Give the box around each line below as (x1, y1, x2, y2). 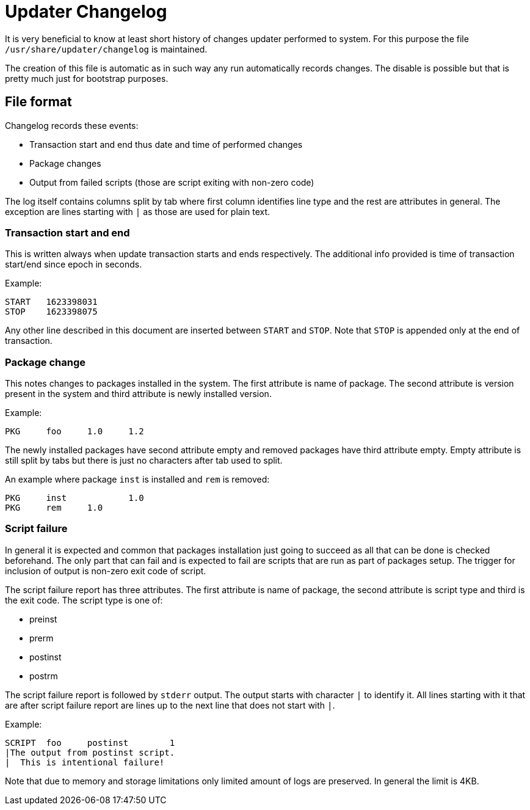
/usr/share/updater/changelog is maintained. (5, 43, 208, 54)
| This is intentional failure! (5, 757, 165, 767)
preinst (29, 613, 57, 624)
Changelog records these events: (5, 120, 139, 131)
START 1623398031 (5, 297, 98, 307)
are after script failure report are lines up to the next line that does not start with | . (5, 699, 335, 710)
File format (5, 94, 72, 110)
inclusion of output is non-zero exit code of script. (5, 565, 206, 576)
